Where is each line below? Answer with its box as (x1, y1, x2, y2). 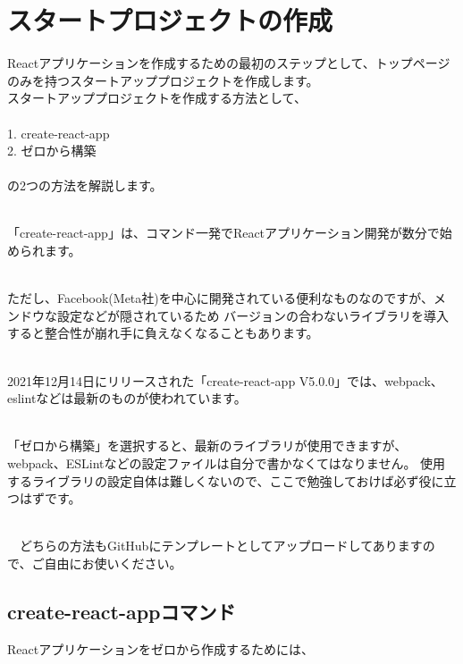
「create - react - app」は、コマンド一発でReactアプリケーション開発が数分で (7, 223, 440, 242)
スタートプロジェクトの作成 (7, 2, 333, 38)
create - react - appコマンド (7, 597, 236, 625)
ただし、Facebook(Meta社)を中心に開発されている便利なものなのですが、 (7, 289, 434, 307)
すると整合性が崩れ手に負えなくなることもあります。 (7, 324, 319, 342)
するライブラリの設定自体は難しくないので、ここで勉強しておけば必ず (7, 471, 419, 490)
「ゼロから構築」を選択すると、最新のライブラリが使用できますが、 (7, 436, 408, 455)
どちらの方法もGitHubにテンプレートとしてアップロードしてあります (19, 536, 423, 555)
